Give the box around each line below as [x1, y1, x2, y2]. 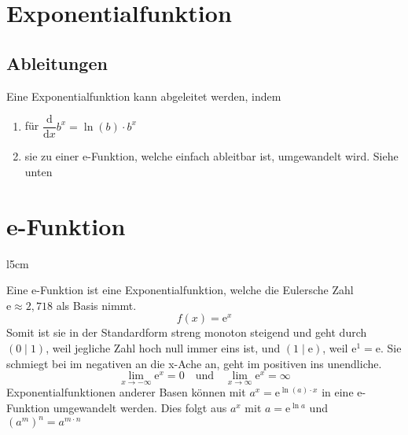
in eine [322, 384, 354, 400]
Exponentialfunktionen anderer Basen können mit [6, 384, 246, 400]
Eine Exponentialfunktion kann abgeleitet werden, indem [6, 87, 281, 104]
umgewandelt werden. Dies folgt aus [53, 400, 227, 415]
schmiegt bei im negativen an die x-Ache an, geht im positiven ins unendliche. [6, 355, 382, 371]
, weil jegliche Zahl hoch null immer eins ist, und [46, 339, 281, 356]
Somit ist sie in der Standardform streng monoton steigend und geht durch [6, 324, 367, 341]
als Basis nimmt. [56, 297, 137, 313]
